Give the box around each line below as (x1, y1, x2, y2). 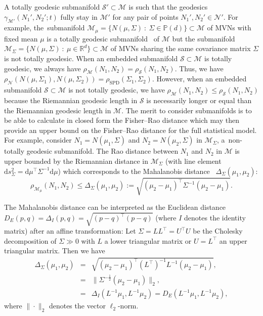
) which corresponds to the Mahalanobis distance (58, 165, 210, 176)
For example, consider (4, 134, 72, 145)
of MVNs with (207, 22, 251, 33)
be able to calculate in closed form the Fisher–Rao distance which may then (4, 115, 239, 125)
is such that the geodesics (128, 2, 208, 12)
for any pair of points (112, 11, 179, 22)
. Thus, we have (174, 63, 224, 73)
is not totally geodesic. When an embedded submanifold (4, 53, 178, 64)
